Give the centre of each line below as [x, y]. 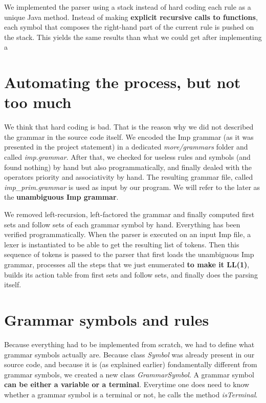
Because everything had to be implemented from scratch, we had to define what [129, 344]
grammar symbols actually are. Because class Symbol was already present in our [129, 354]
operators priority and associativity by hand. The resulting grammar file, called [129, 177]
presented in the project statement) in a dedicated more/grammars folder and [126, 147]
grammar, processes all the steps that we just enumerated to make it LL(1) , [127, 264]
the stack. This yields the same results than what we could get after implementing [133, 37]
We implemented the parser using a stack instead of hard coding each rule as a [128, 7]
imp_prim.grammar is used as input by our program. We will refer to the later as [132, 187]
